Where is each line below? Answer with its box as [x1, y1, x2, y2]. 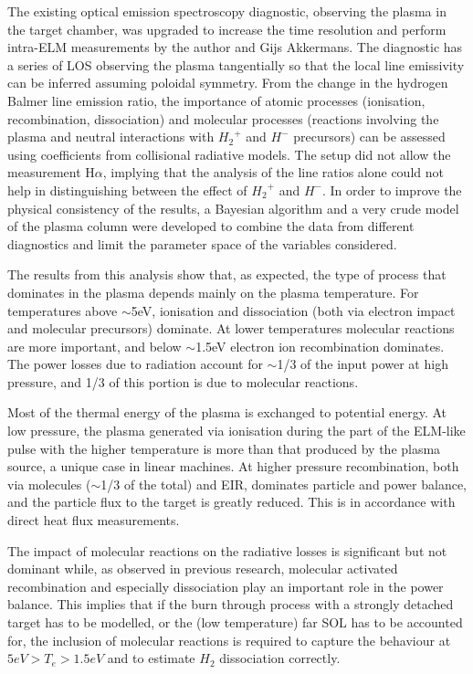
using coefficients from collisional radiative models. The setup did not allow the [7, 144, 451, 163]
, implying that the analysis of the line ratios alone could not [102, 163, 444, 182]
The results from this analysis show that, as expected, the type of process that [7, 265, 447, 284]
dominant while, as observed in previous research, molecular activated [7, 559, 398, 578]
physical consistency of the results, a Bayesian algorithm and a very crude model [7, 198, 459, 217]
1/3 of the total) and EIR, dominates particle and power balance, [100, 474, 468, 493]
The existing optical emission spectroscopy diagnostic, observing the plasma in [7, 2, 447, 20]
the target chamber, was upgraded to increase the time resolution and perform [7, 19, 447, 38]
